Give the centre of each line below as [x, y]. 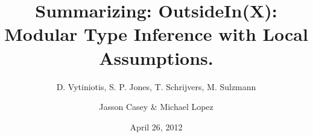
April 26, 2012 [156, 126]
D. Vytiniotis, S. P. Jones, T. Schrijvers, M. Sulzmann [156, 86]
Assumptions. [156, 57]
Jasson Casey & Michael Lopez [156, 107]
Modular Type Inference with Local [156, 34]
